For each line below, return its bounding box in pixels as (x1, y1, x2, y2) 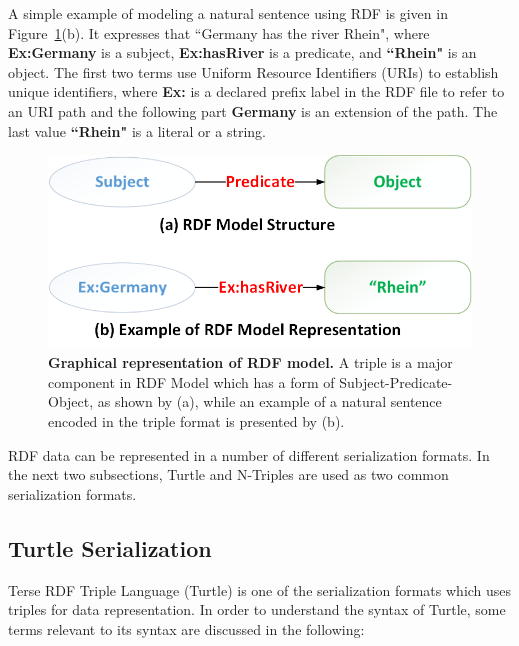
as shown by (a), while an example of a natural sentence (97, 391, 442, 412)
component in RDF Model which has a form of (48, 371, 335, 392)
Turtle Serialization (8, 532, 212, 563)
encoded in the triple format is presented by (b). (48, 411, 345, 432)
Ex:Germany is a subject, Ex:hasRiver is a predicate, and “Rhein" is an (8, 42, 477, 63)
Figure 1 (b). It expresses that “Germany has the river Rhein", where (8, 22, 430, 43)
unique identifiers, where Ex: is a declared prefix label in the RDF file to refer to (8, 81, 505, 102)
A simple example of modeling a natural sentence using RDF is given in (8, 3, 448, 23)
